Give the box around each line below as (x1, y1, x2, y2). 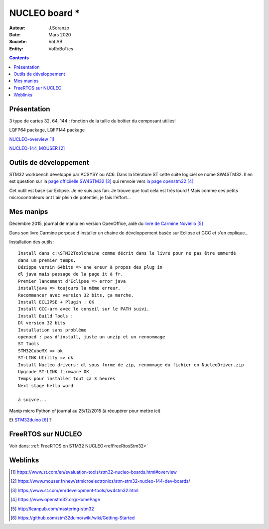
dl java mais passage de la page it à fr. (18, 271, 124, 277)
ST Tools (18, 341, 39, 347)
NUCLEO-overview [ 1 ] (9, 136, 55, 142)
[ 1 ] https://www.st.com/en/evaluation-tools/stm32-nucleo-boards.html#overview (10, 469, 177, 475)
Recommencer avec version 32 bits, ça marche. (18, 292, 134, 298)
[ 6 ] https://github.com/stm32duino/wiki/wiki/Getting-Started (10, 515, 135, 521)
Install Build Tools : (18, 313, 74, 318)
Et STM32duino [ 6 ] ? (9, 417, 52, 423)
